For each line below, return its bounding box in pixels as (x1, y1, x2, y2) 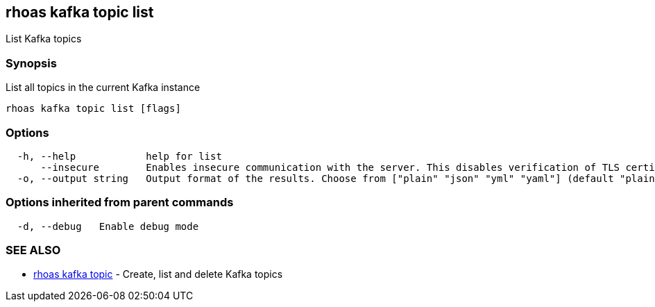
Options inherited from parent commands (6, 195, 234, 210)
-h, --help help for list (17, 150, 222, 162)
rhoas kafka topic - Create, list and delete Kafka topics (33, 268, 283, 281)
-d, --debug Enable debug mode (17, 220, 199, 232)
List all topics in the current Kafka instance (6, 81, 201, 94)
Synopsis (6, 56, 57, 70)
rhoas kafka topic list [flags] (6, 103, 181, 115)
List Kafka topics (6, 33, 82, 45)
